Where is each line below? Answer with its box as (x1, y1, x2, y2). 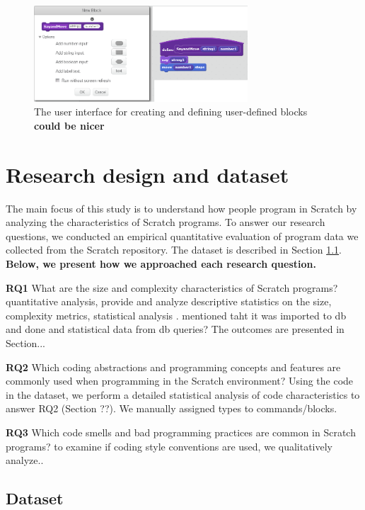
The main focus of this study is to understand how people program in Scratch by (6, 200, 357, 215)
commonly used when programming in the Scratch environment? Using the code (6, 373, 354, 388)
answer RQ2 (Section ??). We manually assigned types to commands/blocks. (6, 401, 337, 416)
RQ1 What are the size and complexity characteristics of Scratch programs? (6, 280, 338, 295)
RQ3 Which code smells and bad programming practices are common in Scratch (6, 424, 356, 439)
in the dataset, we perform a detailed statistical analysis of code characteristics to (6, 387, 360, 402)
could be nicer (34, 118, 105, 132)
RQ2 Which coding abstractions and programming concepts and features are (6, 359, 341, 374)
